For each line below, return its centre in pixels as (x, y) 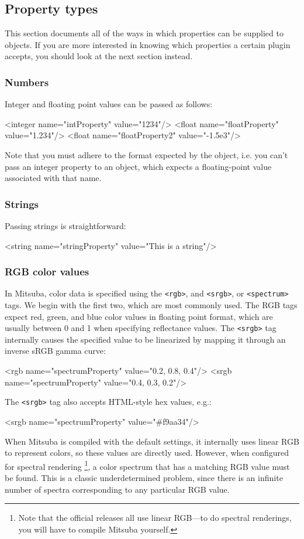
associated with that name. (53, 178)
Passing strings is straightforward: (65, 225)
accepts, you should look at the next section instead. (99, 56)
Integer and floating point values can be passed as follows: (109, 104)
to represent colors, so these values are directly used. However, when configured (147, 453)
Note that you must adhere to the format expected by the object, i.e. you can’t (146, 154)
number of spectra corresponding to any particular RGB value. (117, 489)
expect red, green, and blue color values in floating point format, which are (139, 316)
